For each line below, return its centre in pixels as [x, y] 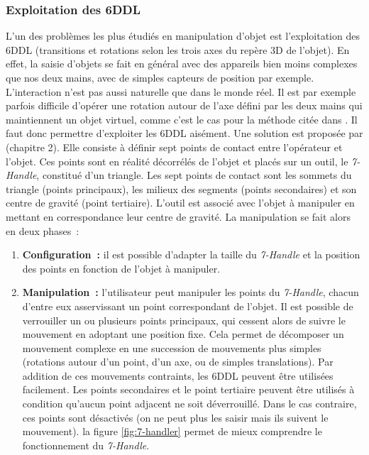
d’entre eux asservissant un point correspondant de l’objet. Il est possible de [188, 306]
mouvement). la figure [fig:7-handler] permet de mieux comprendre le [172, 431]
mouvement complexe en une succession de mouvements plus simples [172, 347]
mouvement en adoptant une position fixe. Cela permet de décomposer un [183, 334]
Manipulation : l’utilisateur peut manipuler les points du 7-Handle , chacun [191, 292]
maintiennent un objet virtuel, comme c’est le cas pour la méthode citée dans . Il [182, 119]
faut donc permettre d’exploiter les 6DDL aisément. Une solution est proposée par [184, 133]
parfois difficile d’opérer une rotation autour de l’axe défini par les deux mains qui [184, 105]
